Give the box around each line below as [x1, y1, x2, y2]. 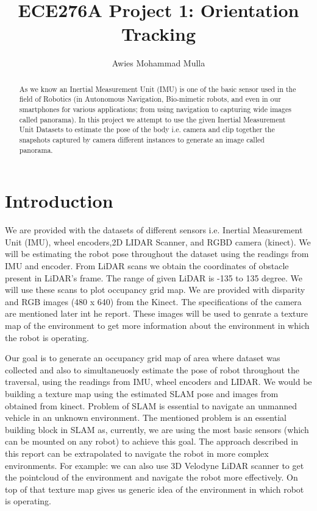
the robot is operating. [5, 331, 89, 344]
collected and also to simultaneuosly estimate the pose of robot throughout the [5, 363, 300, 376]
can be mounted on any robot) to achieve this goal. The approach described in [5, 435, 298, 448]
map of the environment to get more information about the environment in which [5, 319, 310, 331]
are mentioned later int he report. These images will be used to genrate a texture [5, 307, 308, 320]
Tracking [121, 21, 196, 46]
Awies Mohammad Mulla [112, 57, 205, 69]
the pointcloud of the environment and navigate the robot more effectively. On [5, 471, 298, 484]
